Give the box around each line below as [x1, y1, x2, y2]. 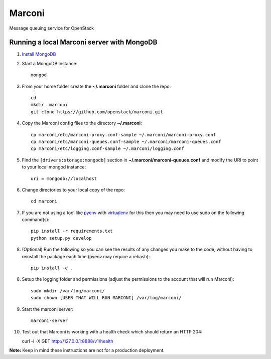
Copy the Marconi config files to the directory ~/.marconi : [22, 120, 143, 126]
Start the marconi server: [22, 306, 74, 312]
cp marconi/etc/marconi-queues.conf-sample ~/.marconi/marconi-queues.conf [31, 138, 221, 144]
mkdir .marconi [31, 102, 68, 108]
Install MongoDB [22, 51, 56, 57]
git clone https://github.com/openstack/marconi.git [31, 109, 163, 115]
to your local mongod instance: [22, 164, 86, 170]
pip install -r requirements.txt [31, 228, 113, 234]
